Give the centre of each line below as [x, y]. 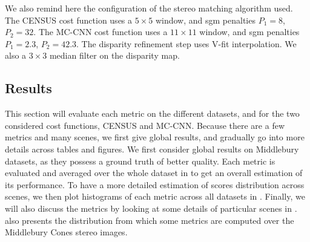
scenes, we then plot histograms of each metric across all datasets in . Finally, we [155, 196]
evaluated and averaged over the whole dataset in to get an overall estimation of [154, 173]
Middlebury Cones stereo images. [66, 232]
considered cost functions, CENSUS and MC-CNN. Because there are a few [145, 125]
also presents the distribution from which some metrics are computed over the [150, 220]
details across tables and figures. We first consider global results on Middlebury [152, 149]
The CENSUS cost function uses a [69, 20]
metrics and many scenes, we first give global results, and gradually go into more [155, 137]
